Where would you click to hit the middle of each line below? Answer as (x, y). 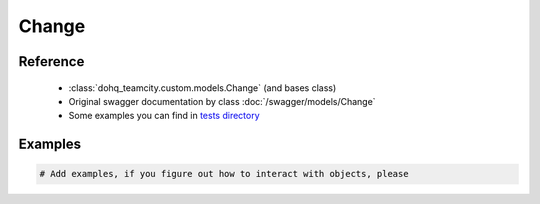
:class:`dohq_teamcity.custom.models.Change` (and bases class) (202, 87)
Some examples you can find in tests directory (164, 116)
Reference (51, 61)
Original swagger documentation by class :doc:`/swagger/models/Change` (222, 101)
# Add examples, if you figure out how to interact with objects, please (224, 174)
